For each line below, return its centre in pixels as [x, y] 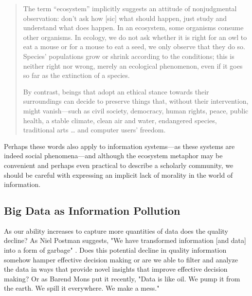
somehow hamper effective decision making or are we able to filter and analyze [121, 259]
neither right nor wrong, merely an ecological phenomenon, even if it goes [133, 65]
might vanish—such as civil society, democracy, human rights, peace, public [136, 110]
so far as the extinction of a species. [76, 75]
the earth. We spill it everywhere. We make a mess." [82, 288]
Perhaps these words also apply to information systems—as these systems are [119, 146]
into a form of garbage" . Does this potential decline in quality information [115, 250]
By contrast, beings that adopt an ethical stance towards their [116, 91]
